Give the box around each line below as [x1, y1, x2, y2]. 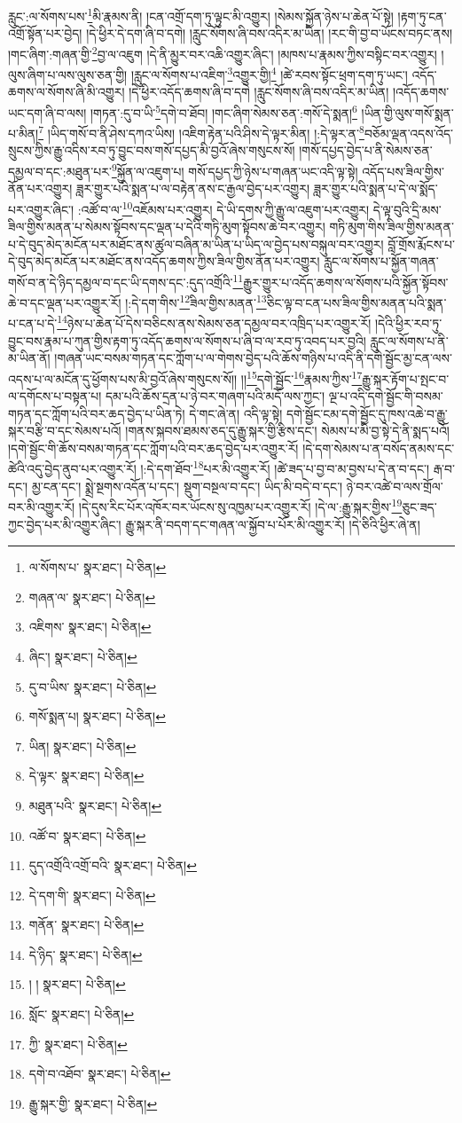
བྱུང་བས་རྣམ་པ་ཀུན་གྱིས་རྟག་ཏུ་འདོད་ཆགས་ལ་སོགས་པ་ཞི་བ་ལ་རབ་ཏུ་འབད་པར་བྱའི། [8, 331, 366, 349]
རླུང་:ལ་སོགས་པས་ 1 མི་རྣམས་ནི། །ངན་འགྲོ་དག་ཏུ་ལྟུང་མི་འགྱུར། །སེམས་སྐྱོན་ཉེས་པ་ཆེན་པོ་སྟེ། [8, 4, 394, 25]
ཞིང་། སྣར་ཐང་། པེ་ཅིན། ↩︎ [28, 647, 137, 665]
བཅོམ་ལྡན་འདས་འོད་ [364, 123, 454, 142]
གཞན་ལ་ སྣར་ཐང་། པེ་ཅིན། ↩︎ [28, 587, 156, 606]
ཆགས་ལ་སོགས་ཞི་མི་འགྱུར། [8, 82, 125, 101]
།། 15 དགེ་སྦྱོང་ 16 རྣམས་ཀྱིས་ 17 [240, 366, 363, 388]
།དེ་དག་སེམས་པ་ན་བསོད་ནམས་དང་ [302, 438, 455, 457]
